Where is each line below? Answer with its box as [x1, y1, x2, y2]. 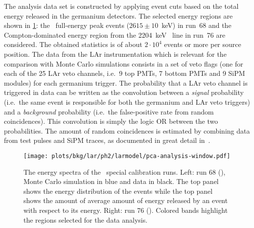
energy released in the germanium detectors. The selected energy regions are [4, 10, 233, 21]
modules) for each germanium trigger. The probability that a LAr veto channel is [4, 77, 248, 88]
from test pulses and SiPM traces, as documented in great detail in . [4, 135, 210, 145]
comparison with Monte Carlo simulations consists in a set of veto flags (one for [4, 58, 243, 68]
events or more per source [164, 39, 241, 49]
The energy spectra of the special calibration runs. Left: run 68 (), [23, 166, 226, 177]
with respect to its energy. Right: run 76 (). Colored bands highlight [23, 205, 228, 215]
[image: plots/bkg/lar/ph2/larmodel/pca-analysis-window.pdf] [23, 152, 231, 160]
